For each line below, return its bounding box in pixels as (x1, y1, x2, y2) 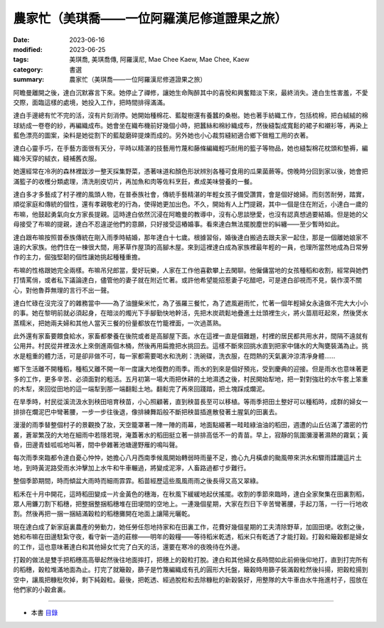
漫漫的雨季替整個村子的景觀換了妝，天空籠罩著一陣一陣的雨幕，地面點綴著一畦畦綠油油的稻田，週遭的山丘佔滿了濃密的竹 (13, 421, 368, 429)
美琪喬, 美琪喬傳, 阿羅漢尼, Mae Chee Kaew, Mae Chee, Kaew (69, 55, 250, 64)
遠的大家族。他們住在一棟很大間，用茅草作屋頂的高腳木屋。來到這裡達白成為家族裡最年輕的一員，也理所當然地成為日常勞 (13, 242, 368, 251)
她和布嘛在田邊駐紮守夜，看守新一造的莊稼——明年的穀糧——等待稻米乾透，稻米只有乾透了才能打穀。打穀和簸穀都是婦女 (13, 533, 368, 541)
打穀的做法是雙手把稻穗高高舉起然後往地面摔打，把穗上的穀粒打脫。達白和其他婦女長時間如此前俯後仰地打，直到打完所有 (13, 555, 368, 564)
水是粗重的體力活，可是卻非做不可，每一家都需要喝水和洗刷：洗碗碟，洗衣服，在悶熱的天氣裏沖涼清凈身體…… (13, 352, 336, 360)
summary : (13, 75, 45, 84)
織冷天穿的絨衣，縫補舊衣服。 (13, 153, 101, 163)
